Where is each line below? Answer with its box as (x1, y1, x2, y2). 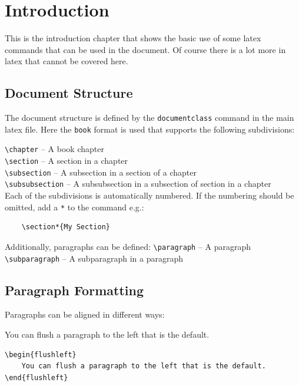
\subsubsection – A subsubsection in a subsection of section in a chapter (5, 177, 271, 190)
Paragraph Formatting (5, 281, 144, 299)
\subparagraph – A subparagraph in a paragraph (5, 252, 183, 264)
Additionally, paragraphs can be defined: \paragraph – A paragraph (5, 240, 251, 252)
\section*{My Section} (21, 223, 110, 232)
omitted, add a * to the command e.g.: (5, 200, 144, 213)
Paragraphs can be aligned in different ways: (5, 308, 165, 321)
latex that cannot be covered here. (5, 55, 128, 67)
